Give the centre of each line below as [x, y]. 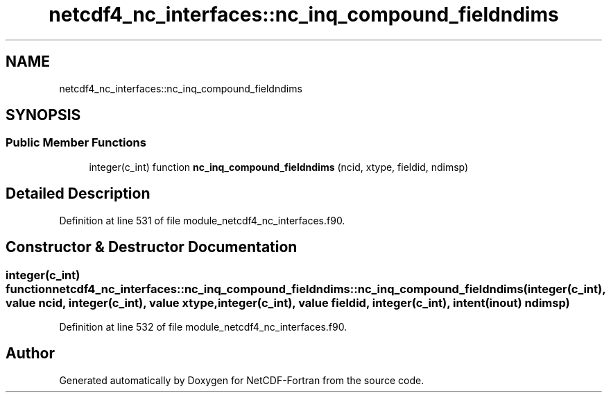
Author [30, 354]
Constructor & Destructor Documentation [152, 247]
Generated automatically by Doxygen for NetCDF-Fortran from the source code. [242, 380]
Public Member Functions [76, 143]
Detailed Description [78, 194]
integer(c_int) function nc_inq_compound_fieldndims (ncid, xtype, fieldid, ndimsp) [279, 167]
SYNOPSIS [43, 115]
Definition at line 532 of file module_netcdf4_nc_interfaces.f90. [203, 326]
